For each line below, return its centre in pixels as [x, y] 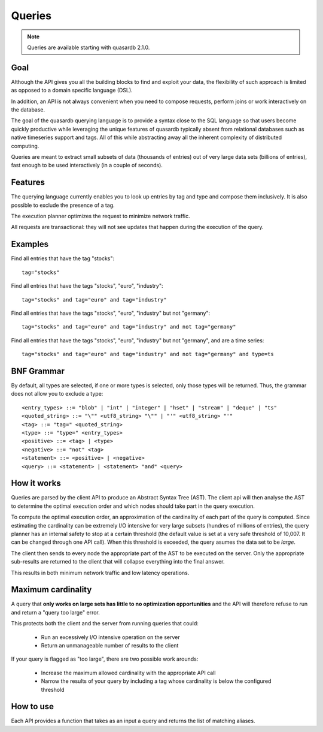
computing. [25, 146]
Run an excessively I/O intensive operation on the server [111, 637]
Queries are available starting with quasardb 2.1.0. [89, 47]
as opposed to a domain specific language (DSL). [72, 91]
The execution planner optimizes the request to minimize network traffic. [101, 216]
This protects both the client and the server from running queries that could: [105, 623]
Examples [30, 244]
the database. [28, 110]
